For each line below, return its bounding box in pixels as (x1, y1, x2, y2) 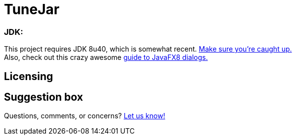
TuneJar (4, 1, 60, 18)
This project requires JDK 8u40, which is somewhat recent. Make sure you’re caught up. (4, 45, 292, 54)
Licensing (4, 70, 53, 83)
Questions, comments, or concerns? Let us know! (4, 111, 166, 120)
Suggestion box (4, 90, 83, 103)
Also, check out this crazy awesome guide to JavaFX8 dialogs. (4, 53, 208, 62)
